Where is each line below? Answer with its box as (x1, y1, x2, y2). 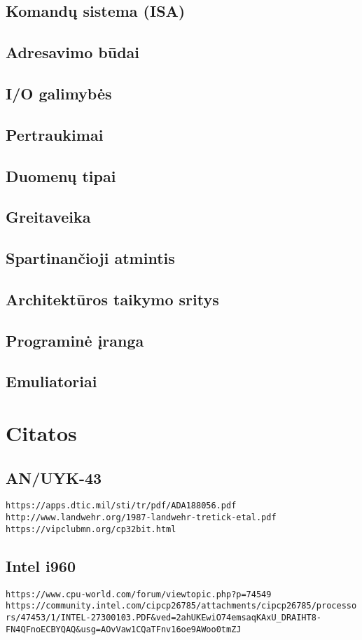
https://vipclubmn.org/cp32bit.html (6, 524, 176, 534)
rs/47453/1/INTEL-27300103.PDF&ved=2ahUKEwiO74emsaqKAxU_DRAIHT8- (6, 612, 322, 622)
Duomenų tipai (6, 165, 116, 186)
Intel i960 (6, 555, 76, 576)
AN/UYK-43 (6, 466, 102, 488)
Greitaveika (6, 206, 91, 228)
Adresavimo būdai (6, 41, 139, 63)
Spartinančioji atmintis (6, 247, 175, 269)
